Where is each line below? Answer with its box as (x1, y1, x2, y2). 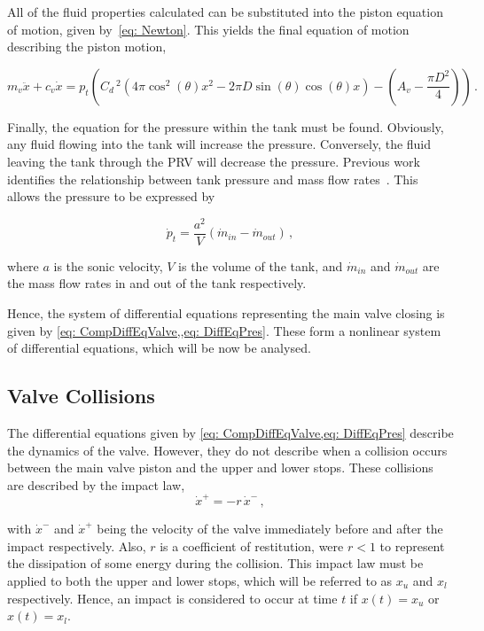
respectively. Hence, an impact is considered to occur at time (7, 588, 338, 607)
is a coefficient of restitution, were (160, 536, 344, 555)
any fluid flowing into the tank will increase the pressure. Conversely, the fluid (7, 135, 432, 153)
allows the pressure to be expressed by (7, 187, 215, 206)
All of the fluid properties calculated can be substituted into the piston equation (7, 3, 443, 20)
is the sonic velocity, (53, 256, 163, 275)
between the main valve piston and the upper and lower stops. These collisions (7, 458, 433, 477)
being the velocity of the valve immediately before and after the (97, 519, 443, 538)
